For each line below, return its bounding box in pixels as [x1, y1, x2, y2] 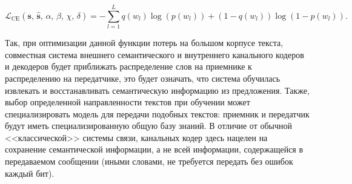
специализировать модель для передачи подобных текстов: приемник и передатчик [5, 107, 310, 120]
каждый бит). [5, 166, 55, 179]
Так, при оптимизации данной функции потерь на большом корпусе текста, [5, 36, 284, 49]
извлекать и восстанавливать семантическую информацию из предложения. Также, [5, 84, 310, 96]
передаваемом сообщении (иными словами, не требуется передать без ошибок [5, 155, 293, 168]
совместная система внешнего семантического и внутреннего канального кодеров [5, 48, 304, 61]
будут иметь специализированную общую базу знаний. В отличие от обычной [5, 119, 292, 132]
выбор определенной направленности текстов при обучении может [5, 96, 250, 108]
